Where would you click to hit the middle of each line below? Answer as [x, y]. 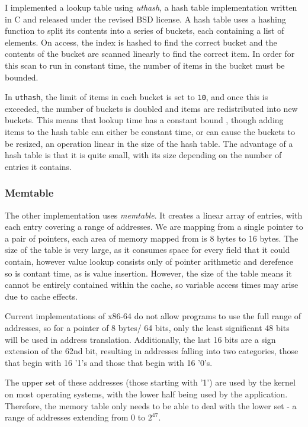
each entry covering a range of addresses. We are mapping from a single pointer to [154, 227]
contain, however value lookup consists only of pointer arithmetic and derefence [149, 261]
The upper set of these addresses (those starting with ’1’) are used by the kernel [150, 382]
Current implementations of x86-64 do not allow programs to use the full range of [153, 316]
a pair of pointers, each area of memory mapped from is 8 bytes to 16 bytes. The [152, 238]
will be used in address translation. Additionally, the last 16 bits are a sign [140, 339]
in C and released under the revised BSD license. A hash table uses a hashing [145, 19]
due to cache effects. [41, 296]
